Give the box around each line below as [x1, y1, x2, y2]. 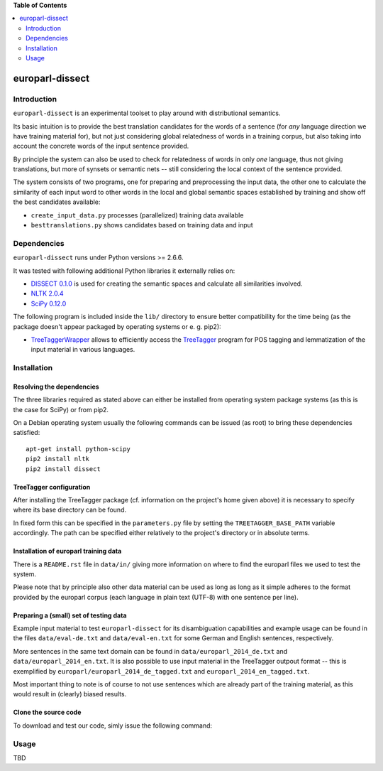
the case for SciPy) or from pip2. [13, 405, 109, 414]
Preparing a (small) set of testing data [13, 611, 127, 620]
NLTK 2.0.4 [30, 289, 64, 298]
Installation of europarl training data [13, 547, 122, 556]
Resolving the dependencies [13, 382, 99, 391]
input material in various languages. [30, 345, 135, 354]
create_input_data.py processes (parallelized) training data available [30, 210, 244, 220]
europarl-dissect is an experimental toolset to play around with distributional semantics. [13, 109, 281, 117]
